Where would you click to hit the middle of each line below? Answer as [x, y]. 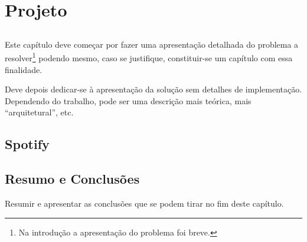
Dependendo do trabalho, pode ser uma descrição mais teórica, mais [128, 100]
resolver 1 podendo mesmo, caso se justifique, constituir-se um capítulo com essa [149, 57]
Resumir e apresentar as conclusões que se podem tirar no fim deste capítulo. [144, 203]
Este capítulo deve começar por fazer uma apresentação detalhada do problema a [152, 44]
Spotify [27, 144]
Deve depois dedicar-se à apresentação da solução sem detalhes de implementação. [153, 89]
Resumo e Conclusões [72, 179]
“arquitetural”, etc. [39, 112]
